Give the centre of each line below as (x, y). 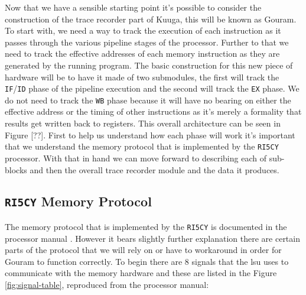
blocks (16, 169)
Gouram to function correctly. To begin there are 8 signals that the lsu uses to (147, 261)
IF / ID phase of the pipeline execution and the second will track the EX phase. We (152, 88)
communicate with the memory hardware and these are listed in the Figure (141, 273)
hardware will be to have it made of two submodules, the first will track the (142, 77)
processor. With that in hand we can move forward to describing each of (136, 158)
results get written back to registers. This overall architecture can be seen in (143, 123)
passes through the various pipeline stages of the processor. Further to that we (147, 42)
